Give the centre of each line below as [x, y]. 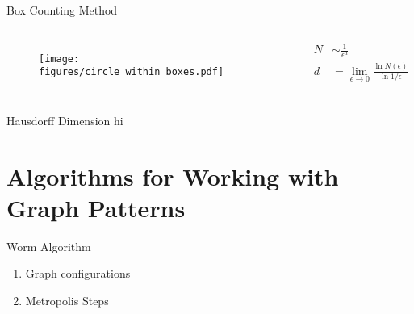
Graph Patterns [96, 207]
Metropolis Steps [67, 300]
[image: [59, 59]
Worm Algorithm [49, 246]
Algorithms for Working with [173, 176]
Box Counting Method [62, 10]
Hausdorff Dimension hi [65, 120]
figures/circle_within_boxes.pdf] [132, 72]
